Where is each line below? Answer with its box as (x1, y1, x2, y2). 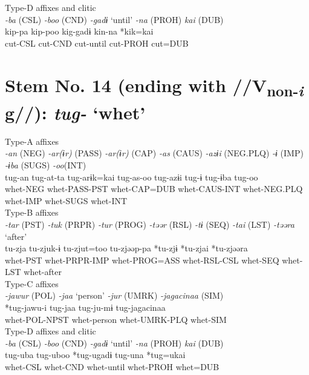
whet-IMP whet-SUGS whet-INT (5, 194, 128, 207)
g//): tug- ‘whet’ (5, 99, 146, 125)
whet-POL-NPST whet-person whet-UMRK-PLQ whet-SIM (5, 313, 227, 325)
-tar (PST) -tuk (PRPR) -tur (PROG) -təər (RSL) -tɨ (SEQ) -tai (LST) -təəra (5, 217, 294, 230)
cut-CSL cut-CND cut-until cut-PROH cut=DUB (5, 36, 189, 49)
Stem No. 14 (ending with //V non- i (5, 72, 304, 101)
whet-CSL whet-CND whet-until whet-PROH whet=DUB (5, 360, 220, 373)
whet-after (24, 265, 62, 278)
